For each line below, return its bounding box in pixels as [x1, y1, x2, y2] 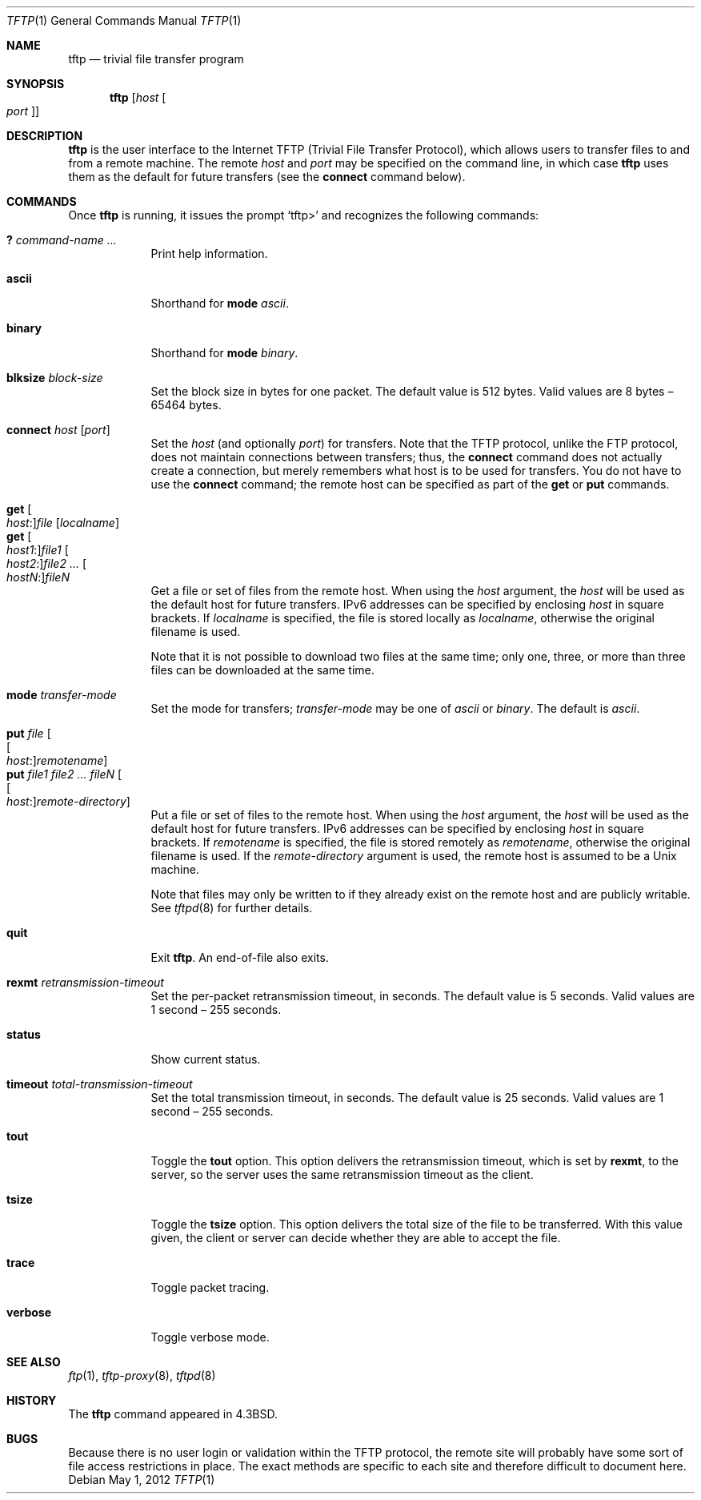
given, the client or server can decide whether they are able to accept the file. [150, 1231, 561, 1245]
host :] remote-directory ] [6, 794, 130, 808]
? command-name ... [6, 233, 117, 247]
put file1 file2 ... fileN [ [6, 767, 122, 781]
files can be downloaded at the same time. [150, 663, 375, 677]
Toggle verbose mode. [150, 1330, 270, 1344]
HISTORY [6, 1393, 57, 1407]
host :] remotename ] [6, 754, 108, 767]
